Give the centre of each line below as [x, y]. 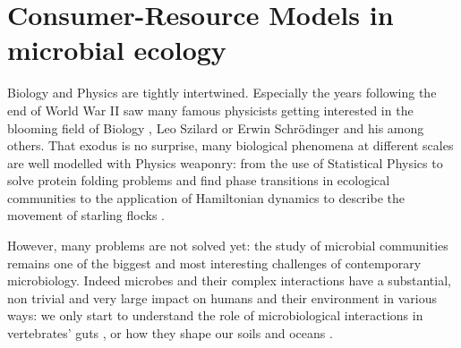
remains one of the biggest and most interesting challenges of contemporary [214, 263]
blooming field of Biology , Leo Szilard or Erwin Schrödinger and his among [216, 127]
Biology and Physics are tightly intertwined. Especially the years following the [222, 93]
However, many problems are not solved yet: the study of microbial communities [228, 246]
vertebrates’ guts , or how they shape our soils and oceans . [170, 333]
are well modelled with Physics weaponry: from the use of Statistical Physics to [225, 162]
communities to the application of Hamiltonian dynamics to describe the [206, 197]
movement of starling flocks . [86, 215]
